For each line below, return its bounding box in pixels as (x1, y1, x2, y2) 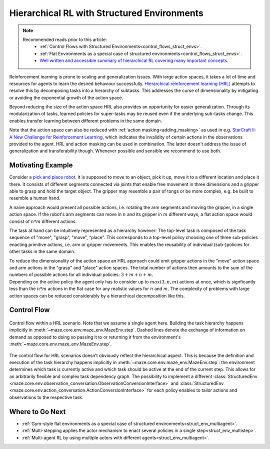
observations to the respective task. (9, 394, 83, 400)
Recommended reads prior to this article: (22, 36, 107, 42)
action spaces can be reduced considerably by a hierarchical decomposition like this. (9, 292, 185, 298)
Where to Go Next (9, 407, 66, 416)
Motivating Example (9, 161, 73, 169)
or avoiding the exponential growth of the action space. (9, 94, 123, 100)
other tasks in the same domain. (9, 248, 75, 254)
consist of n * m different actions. (9, 218, 77, 224)
